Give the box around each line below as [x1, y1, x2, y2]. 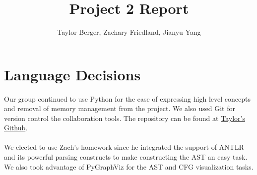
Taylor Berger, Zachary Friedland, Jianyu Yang [57, 27, 201, 37]
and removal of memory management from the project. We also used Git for [4, 103, 235, 114]
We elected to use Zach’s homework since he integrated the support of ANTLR [4, 142, 244, 152]
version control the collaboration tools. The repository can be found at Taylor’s [4, 113, 245, 123]
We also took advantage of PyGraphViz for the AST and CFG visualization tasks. [4, 161, 254, 172]
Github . [4, 122, 28, 133]
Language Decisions [4, 64, 141, 84]
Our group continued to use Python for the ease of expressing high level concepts [4, 93, 251, 104]
